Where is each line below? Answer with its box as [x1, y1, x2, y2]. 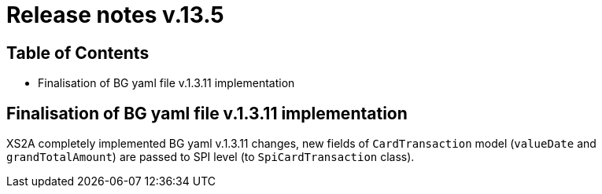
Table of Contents [6, 42, 150, 63]
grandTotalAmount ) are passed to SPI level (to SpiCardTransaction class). [6, 150, 415, 164]
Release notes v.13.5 [6, 2, 224, 28]
